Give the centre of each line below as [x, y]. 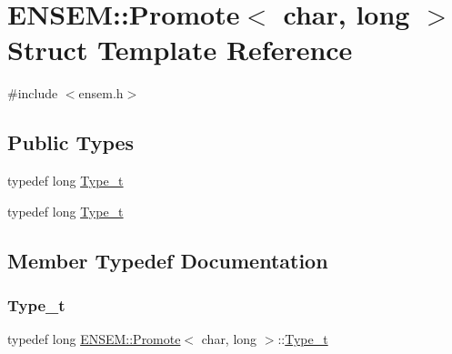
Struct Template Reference [180, 50]
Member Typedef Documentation [168, 260]
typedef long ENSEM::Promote [94, 339]
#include [33, 93]
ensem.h [101, 93]
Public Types [71, 142]
